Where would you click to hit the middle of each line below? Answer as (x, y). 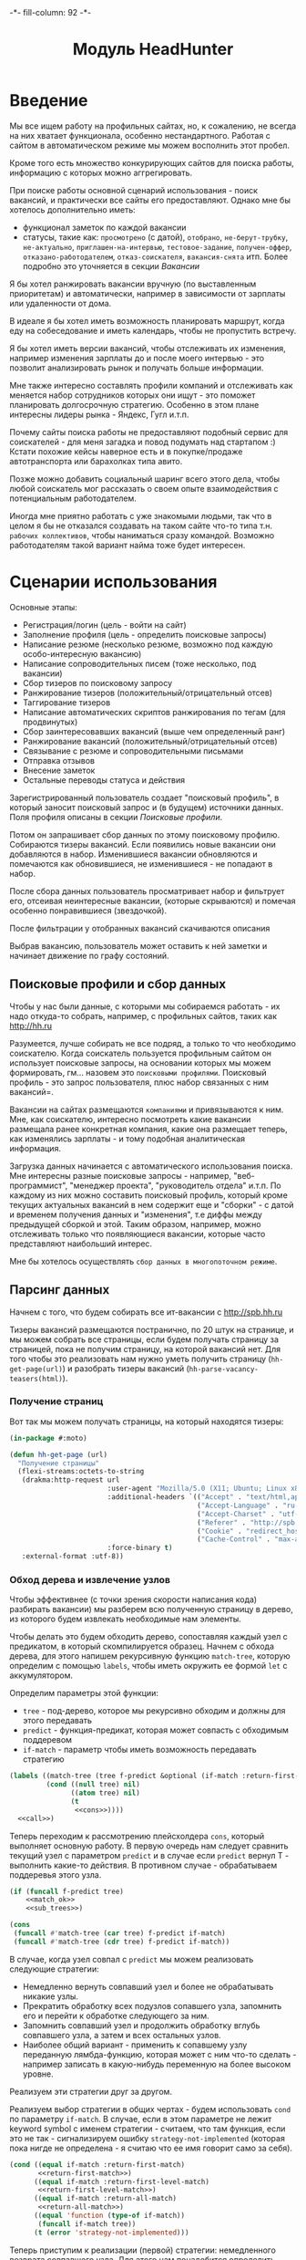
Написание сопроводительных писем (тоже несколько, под (139, 663)
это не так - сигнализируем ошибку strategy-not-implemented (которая (147, 2138)
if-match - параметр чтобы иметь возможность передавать (139, 1750)
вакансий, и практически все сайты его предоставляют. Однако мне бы (150, 200)
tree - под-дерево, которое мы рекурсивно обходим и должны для (154, 1711)
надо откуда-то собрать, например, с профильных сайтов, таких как (143, 1015)
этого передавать (57, 1721)
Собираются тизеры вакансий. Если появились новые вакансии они (143, 844)
